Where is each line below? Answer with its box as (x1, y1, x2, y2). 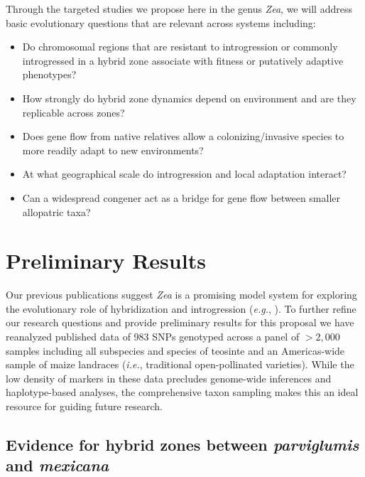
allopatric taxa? (22, 204, 91, 219)
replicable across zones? (22, 104, 125, 119)
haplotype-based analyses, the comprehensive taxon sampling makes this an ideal (6, 385, 359, 400)
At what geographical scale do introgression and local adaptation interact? (22, 166, 347, 181)
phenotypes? (22, 67, 77, 82)
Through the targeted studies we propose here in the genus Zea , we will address (6, 1, 352, 16)
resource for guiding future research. (6, 399, 163, 413)
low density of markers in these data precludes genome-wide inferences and (6, 370, 332, 385)
